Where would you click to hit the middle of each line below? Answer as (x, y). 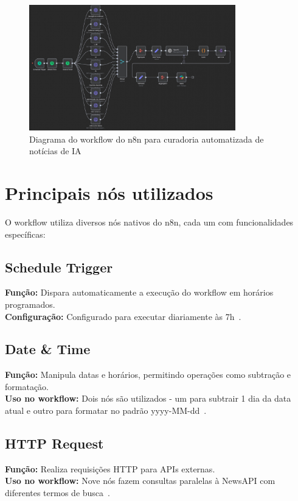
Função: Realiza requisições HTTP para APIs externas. (110, 468)
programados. (30, 304)
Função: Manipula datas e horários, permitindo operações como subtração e (148, 375)
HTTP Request (54, 443)
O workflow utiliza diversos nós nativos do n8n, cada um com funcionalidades (149, 222)
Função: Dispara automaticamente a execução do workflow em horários (139, 292)
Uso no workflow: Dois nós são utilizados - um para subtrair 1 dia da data (148, 398)
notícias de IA (55, 151)
